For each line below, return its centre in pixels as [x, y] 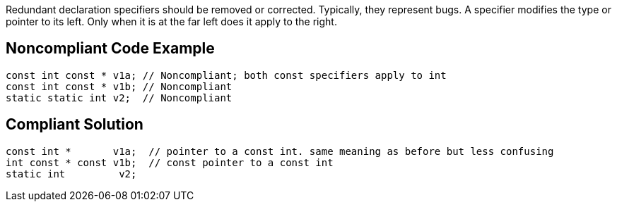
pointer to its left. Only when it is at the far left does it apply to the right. [171, 21]
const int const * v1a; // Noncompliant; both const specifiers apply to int [226, 75]
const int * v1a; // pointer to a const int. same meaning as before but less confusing [280, 151]
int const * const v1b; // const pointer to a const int [170, 162]
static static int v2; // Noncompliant [119, 98]
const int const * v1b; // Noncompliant [119, 86]
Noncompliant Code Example [110, 49]
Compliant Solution [75, 125]
